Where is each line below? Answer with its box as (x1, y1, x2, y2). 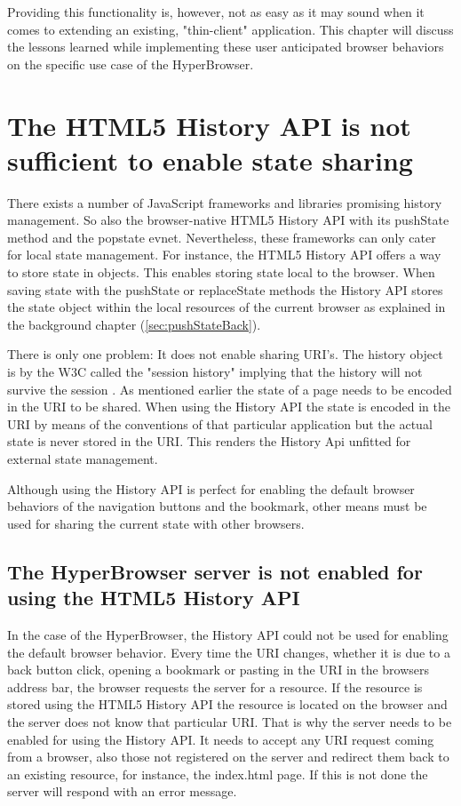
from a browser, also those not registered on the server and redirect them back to (7, 747, 449, 766)
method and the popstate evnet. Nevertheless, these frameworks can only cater (7, 227, 436, 246)
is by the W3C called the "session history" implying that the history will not (7, 363, 423, 381)
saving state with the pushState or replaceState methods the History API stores (7, 280, 443, 299)
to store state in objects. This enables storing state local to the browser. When (7, 263, 435, 282)
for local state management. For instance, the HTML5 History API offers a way (7, 245, 441, 264)
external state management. (7, 450, 158, 467)
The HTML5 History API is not (7, 107, 411, 143)
